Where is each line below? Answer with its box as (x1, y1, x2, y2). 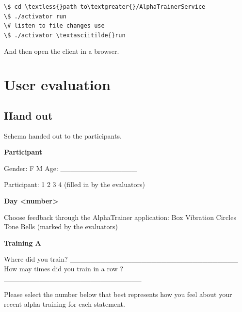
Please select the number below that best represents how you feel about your (4, 289, 232, 299)
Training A (4, 237, 41, 248)
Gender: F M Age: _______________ (4, 163, 137, 173)
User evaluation (4, 75, 111, 94)
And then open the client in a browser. (4, 46, 119, 56)
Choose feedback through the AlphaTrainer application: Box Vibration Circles (4, 212, 236, 222)
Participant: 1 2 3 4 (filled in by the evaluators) (4, 179, 145, 189)
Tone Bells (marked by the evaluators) (4, 221, 118, 232)
